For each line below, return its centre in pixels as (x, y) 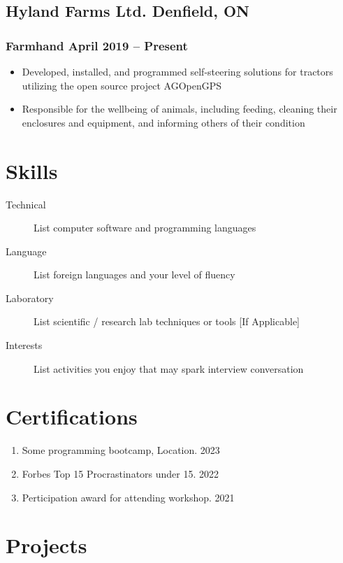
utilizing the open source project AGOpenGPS (122, 85)
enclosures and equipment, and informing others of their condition (163, 122)
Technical (26, 204)
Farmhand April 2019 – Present (97, 45)
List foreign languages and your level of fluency (134, 275)
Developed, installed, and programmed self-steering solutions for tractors (177, 71)
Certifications (72, 416)
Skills (32, 170)
